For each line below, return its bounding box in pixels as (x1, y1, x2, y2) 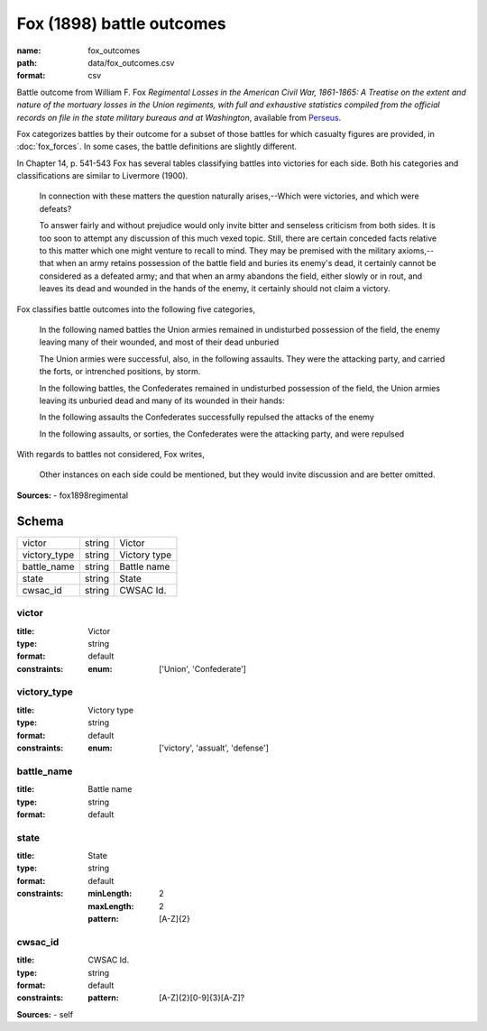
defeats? (39, 203, 72, 214)
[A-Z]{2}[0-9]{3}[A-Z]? (159, 992, 245, 1003)
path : (16, 57, 38, 68)
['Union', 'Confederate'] (159, 663, 247, 674)
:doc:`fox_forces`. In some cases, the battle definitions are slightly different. (16, 141, 298, 152)
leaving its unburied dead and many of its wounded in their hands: (39, 395, 286, 406)
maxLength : (87, 900, 134, 911)
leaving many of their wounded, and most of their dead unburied (39, 336, 280, 347)
